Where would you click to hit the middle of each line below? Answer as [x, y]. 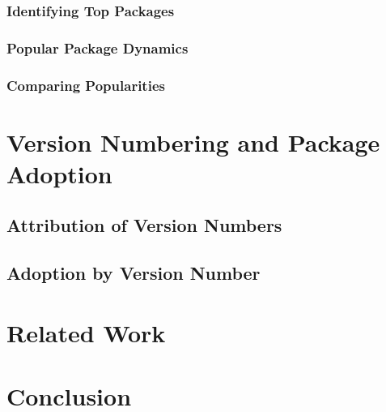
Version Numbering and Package [193, 142]
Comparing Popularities [86, 85]
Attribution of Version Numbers [144, 225]
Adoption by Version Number [134, 273]
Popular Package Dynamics [98, 47]
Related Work [86, 332]
